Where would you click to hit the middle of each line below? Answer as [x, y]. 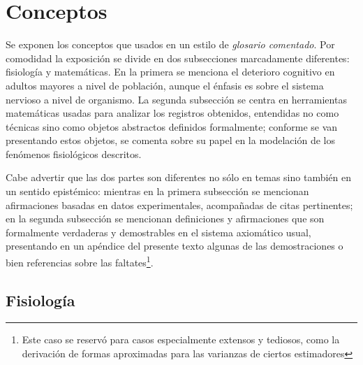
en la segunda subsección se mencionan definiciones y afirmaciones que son [165, 219]
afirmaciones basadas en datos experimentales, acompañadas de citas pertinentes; [179, 205]
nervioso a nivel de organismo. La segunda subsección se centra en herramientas [176, 99]
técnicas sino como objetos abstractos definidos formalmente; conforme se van [172, 126]
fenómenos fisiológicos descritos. [74, 153]
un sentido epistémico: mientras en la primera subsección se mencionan [157, 191]
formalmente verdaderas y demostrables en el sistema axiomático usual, [158, 232]
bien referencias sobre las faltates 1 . [80, 261]
